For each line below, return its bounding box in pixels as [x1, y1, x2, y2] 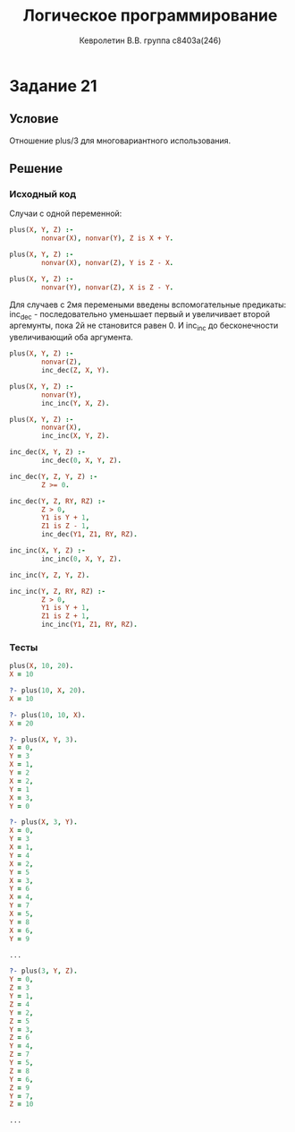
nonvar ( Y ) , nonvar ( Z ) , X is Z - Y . [41, 283, 174, 292]
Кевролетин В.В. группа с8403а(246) [79, 35, 222, 46]
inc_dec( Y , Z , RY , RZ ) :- [9, 496, 105, 506]
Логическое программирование [22, 5, 278, 26]
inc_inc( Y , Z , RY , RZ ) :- [9, 587, 105, 596]
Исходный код [9, 188, 77, 201]
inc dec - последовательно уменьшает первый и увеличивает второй [9, 308, 271, 322]
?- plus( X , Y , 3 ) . [9, 735, 78, 744]
